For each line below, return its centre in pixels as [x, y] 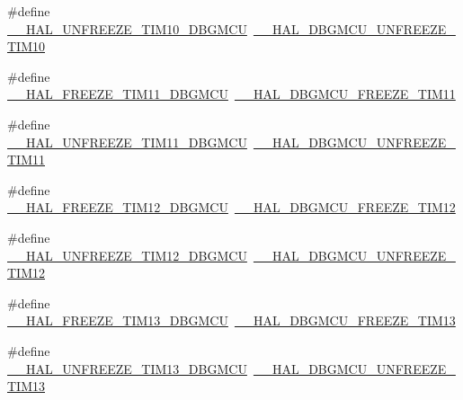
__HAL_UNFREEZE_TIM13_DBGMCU [127, 368]
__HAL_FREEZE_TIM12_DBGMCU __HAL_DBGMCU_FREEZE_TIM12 [231, 207]
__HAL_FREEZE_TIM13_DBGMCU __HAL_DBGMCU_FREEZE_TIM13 [231, 320]
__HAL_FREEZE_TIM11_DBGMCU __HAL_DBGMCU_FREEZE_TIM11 [231, 94]
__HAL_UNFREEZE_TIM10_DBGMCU [127, 28]
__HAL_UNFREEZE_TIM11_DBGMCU [127, 142]
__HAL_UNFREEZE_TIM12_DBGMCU [127, 255]
